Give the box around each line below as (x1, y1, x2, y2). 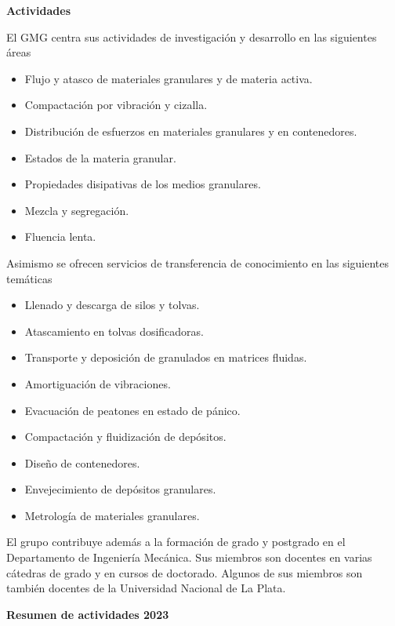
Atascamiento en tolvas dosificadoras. (24, 322, 205, 339)
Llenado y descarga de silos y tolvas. (24, 297, 200, 313)
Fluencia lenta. (24, 228, 96, 245)
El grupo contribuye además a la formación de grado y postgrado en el (6, 533, 346, 550)
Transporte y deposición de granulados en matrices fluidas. (24, 349, 307, 366)
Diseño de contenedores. (24, 454, 140, 471)
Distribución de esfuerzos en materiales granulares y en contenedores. (24, 122, 357, 139)
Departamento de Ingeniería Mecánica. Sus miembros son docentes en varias (6, 549, 372, 566)
